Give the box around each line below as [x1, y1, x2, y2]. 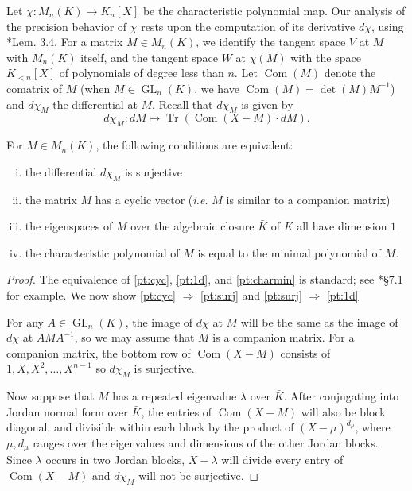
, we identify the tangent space [196, 33, 346, 50]
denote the [324, 64, 376, 81]
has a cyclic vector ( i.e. [95, 191, 208, 207]
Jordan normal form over [6, 403, 128, 419]
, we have [194, 79, 239, 96]
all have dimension [297, 218, 387, 234]
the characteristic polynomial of [25, 244, 180, 261]
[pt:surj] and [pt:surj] [200, 286, 302, 303]
